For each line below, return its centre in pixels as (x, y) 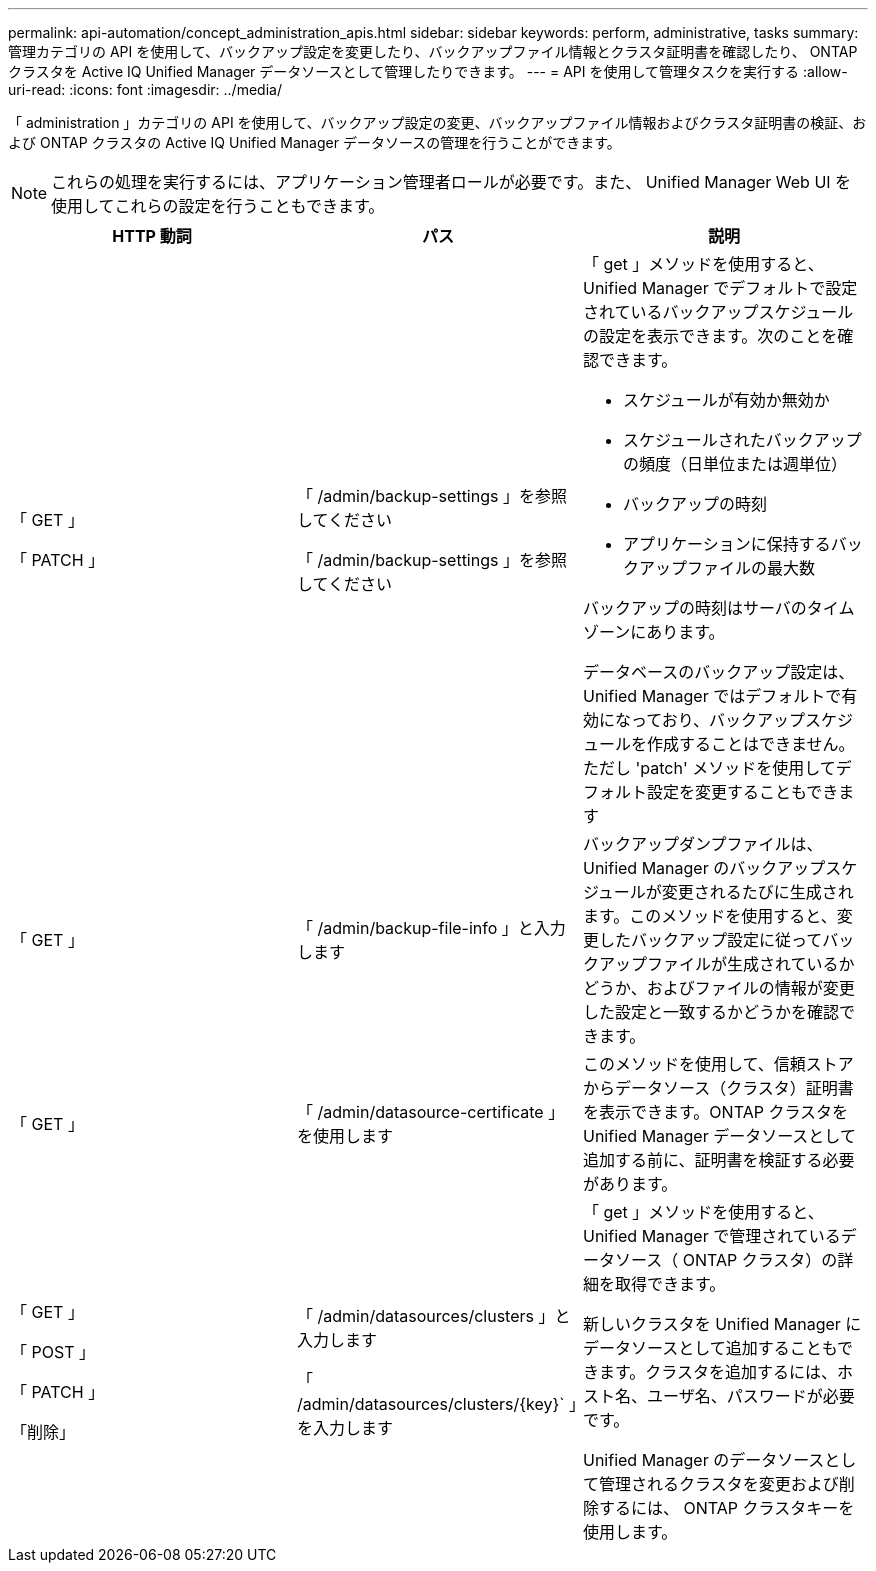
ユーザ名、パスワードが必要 (750, 1396)
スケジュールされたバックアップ (742, 440)
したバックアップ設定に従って (710, 940)
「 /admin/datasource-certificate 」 (430, 1112)
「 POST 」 (53, 1352)
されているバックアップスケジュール (718, 312)
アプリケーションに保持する (726, 544)
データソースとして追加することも (710, 1348)
